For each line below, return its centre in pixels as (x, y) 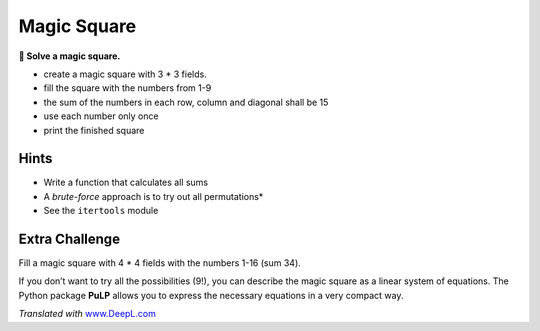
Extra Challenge (69, 239)
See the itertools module (101, 211)
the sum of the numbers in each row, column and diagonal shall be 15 (186, 102)
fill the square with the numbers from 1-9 (127, 88)
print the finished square (94, 130)
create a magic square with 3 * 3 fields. (125, 74)
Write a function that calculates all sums (126, 182)
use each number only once (101, 116)
